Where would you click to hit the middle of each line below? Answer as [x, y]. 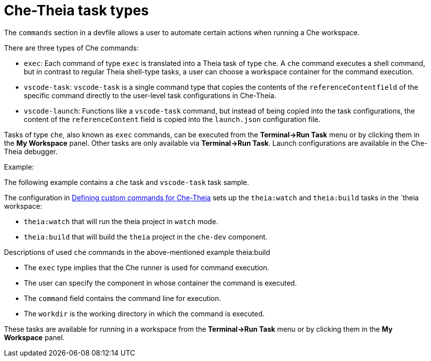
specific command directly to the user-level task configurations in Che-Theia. [150, 95]
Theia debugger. [31, 151]
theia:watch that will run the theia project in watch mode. [121, 221]
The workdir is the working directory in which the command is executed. [144, 313]
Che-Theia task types [76, 10]
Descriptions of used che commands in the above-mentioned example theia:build [137, 252]
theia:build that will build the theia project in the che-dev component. [146, 237]
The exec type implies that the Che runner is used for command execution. [147, 267]
